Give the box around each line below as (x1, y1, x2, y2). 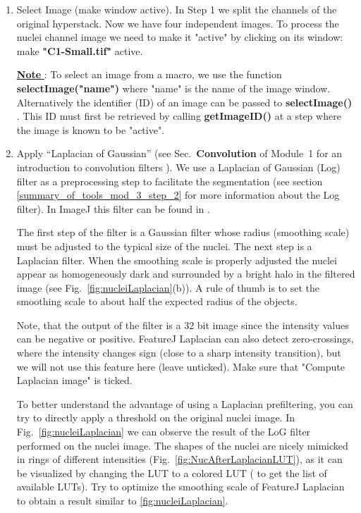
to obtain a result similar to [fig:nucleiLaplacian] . (16, 493, 228, 507)
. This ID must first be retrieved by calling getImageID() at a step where (16, 109, 341, 123)
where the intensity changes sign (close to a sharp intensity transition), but (16, 345, 341, 360)
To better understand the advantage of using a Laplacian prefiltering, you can (16, 396, 353, 411)
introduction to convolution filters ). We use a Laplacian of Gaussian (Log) (16, 159, 341, 174)
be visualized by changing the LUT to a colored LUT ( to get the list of (16, 465, 327, 480)
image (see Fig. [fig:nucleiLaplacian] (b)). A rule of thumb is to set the (16, 280, 320, 295)
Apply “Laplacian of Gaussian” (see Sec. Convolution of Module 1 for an (16, 146, 343, 161)
